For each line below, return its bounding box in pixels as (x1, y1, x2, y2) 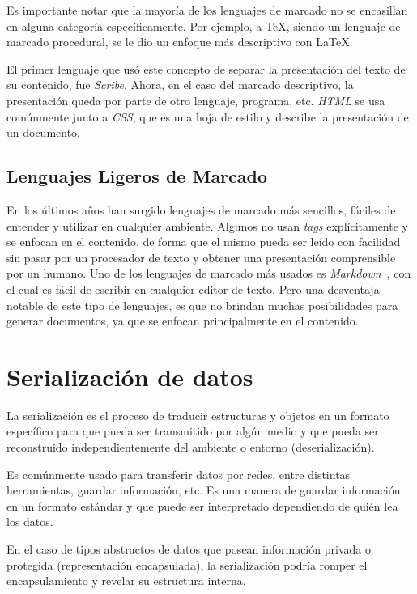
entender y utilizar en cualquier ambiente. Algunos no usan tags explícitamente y (6, 217, 408, 234)
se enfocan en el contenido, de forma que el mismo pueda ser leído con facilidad (6, 233, 401, 250)
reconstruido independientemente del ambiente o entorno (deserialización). (6, 439, 375, 456)
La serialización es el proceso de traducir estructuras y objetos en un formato (6, 406, 389, 423)
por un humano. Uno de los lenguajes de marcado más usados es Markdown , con (6, 265, 411, 282)
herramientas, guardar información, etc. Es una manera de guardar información (6, 482, 401, 499)
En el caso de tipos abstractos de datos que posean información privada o (6, 540, 371, 557)
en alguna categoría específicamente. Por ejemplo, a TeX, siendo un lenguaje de (6, 17, 401, 34)
